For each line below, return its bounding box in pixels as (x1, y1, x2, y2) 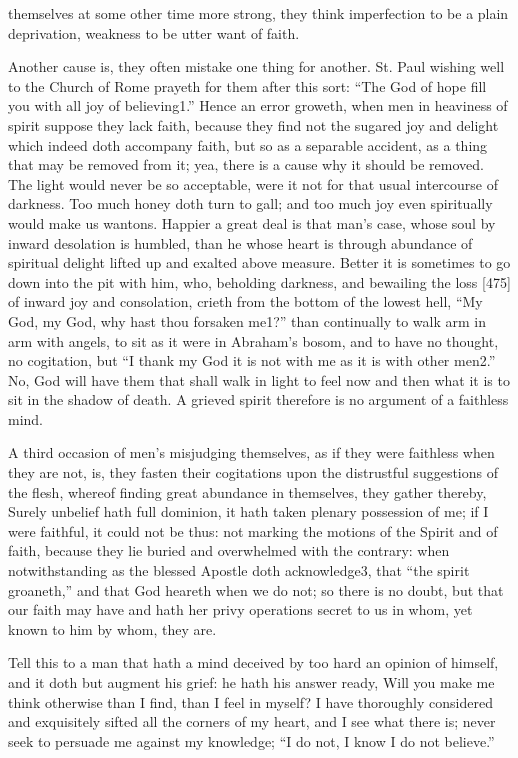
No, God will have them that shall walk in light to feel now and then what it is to (8, 369, 510, 390)
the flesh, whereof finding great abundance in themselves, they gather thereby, (8, 481, 487, 502)
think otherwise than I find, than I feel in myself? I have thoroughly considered (8, 691, 493, 712)
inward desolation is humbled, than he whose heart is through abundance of (8, 232, 473, 253)
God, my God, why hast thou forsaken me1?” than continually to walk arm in (8, 310, 487, 331)
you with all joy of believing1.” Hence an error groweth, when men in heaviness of (8, 95, 508, 116)
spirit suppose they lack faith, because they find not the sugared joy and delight (8, 114, 499, 135)
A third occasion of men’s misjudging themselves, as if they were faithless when (8, 442, 495, 463)
